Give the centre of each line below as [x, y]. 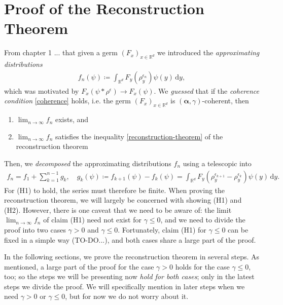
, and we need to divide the [203, 220]
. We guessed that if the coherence [207, 90]
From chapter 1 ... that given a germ [61, 52]
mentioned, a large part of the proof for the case [79, 266]
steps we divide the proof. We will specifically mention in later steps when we [125, 286]
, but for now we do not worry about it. [127, 296]
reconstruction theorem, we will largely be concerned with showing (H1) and [123, 200]
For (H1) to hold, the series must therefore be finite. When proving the [115, 190]
